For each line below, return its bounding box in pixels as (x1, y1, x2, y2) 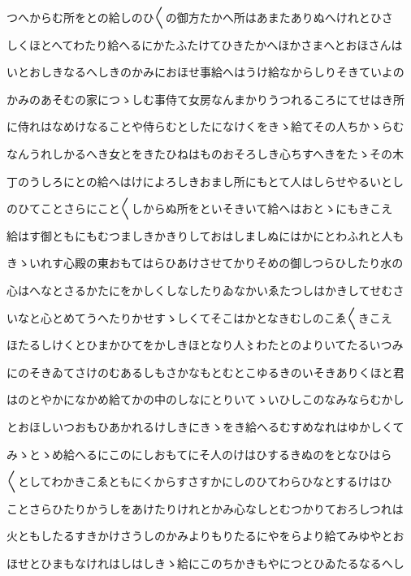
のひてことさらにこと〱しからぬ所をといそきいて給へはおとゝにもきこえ (6, 200, 393, 217)
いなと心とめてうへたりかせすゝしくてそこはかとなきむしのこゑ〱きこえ (6, 309, 392, 326)
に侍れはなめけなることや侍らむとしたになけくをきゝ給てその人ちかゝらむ (6, 118, 405, 135)
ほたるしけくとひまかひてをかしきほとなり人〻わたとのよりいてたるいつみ (6, 336, 404, 353)
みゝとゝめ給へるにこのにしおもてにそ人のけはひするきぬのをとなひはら (6, 445, 392, 462)
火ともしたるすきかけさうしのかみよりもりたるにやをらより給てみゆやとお (6, 527, 405, 544)
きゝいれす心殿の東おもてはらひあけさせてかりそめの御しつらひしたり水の (6, 254, 404, 271)
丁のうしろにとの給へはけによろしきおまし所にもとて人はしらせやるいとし (6, 172, 404, 189)
